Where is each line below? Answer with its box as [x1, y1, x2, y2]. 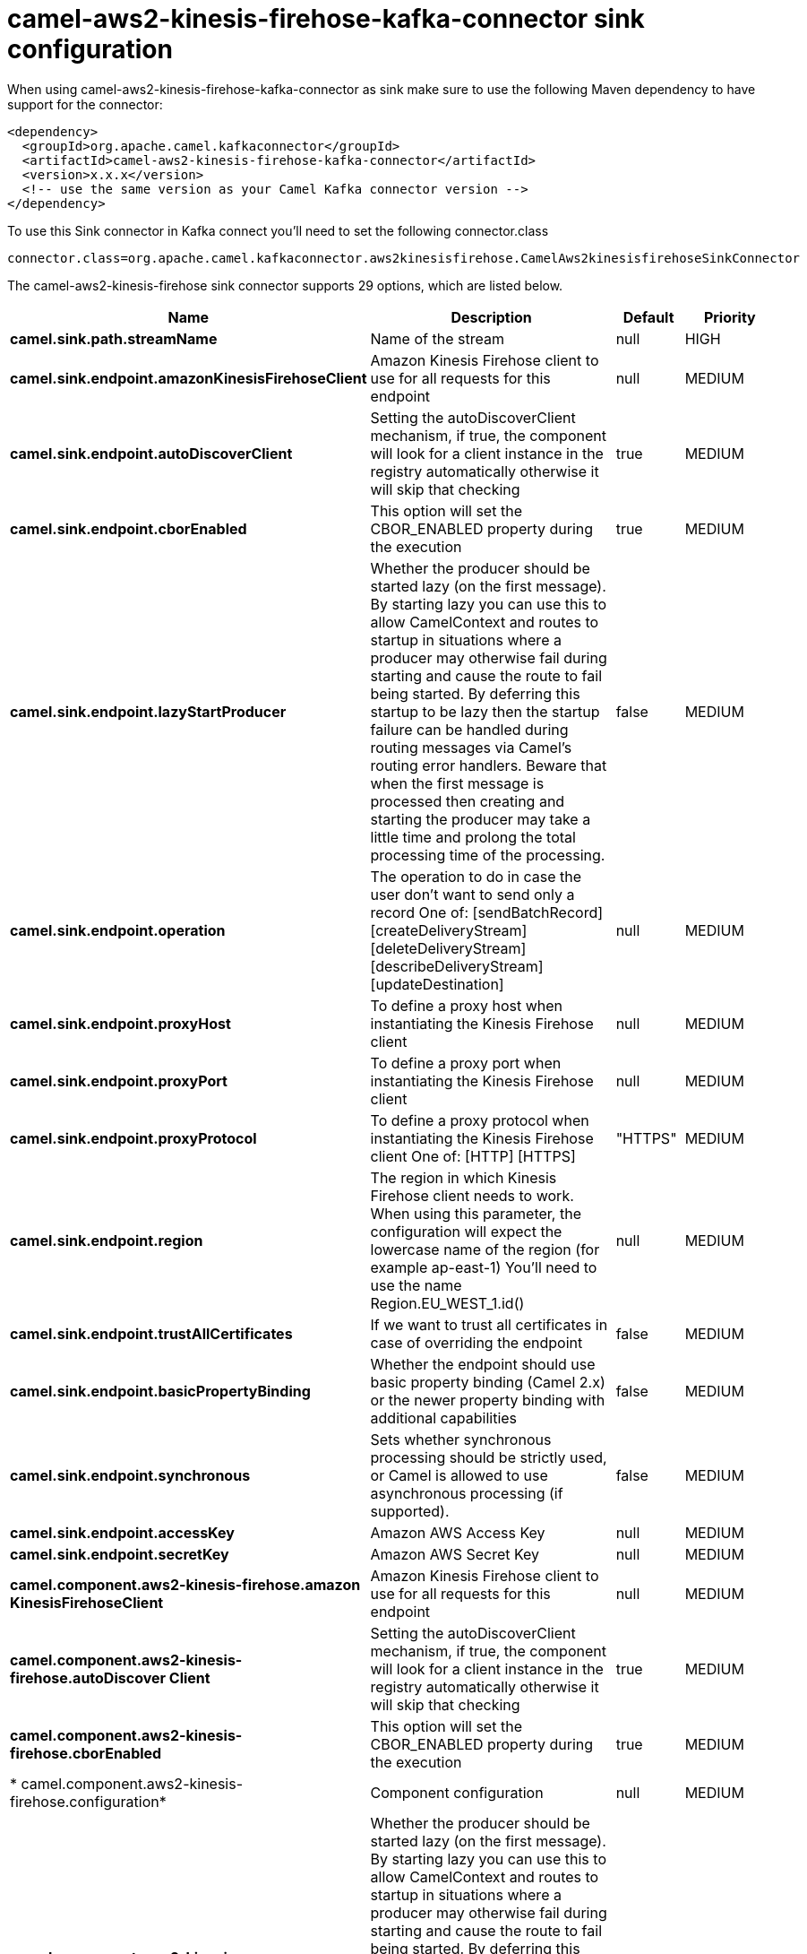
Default [622, 307, 674, 326]
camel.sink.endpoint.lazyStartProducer [10, 702, 287, 721]
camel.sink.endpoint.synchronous [10, 1465, 251, 1484]
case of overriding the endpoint [370, 1333, 583, 1352]
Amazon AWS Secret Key [370, 1544, 540, 1563]
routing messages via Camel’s [370, 738, 572, 757]
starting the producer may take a [370, 809, 591, 828]
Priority [703, 307, 756, 326]
